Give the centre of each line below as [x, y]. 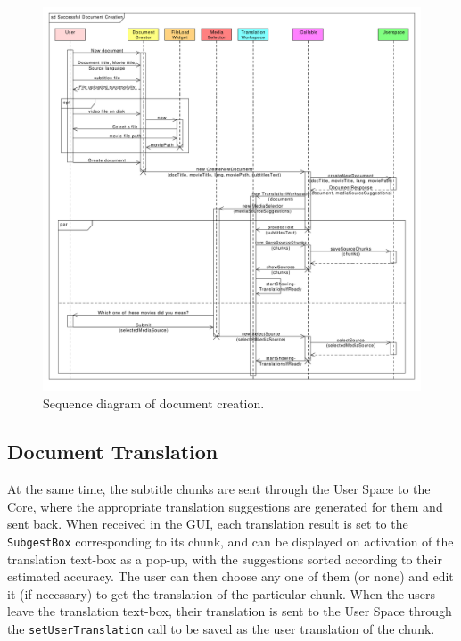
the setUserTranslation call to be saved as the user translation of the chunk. [221, 628]
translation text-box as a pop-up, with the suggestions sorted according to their [225, 559]
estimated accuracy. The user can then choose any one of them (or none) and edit [230, 576]
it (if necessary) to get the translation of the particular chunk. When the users [222, 593]
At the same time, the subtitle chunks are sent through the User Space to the [219, 489]
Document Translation [113, 452]
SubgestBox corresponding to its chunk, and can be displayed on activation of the [230, 541]
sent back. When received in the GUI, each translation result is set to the [208, 524]
